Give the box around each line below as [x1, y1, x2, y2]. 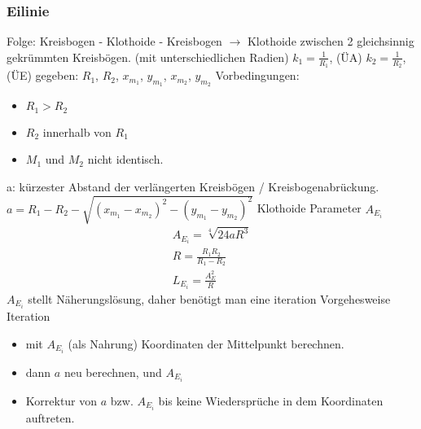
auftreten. [25, 409, 75, 426]
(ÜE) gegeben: [7, 67, 79, 84]
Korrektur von [25, 392, 98, 409]
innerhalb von [42, 123, 112, 140]
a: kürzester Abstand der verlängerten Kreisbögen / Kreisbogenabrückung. [7, 177, 379, 195]
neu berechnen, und [64, 363, 162, 380]
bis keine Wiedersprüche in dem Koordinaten [158, 392, 384, 409]
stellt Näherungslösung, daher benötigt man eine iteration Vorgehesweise [28, 290, 391, 307]
